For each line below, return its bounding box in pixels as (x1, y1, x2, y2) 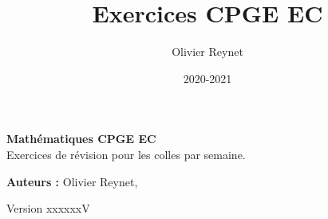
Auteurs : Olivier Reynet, (6, 173, 138, 189)
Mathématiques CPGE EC (6, 130, 156, 147)
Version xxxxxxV (6, 200, 90, 217)
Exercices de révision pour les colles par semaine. (6, 145, 246, 162)
